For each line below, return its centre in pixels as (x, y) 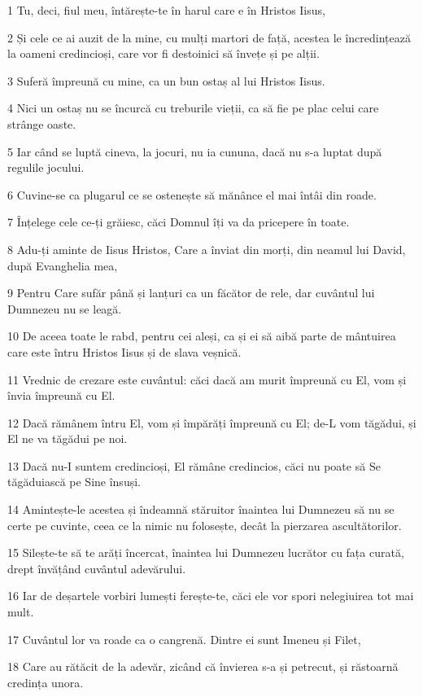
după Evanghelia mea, (63, 265)
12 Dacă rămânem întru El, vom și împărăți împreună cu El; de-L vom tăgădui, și (212, 422)
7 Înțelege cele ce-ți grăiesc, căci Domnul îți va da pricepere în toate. (179, 222)
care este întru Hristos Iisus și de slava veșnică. (124, 351)
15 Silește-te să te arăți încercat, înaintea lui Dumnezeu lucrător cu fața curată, (206, 552)
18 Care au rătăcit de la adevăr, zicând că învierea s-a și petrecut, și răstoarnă (203, 666)
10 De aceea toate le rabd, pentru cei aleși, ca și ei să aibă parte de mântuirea (202, 336)
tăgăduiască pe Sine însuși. (74, 482)
